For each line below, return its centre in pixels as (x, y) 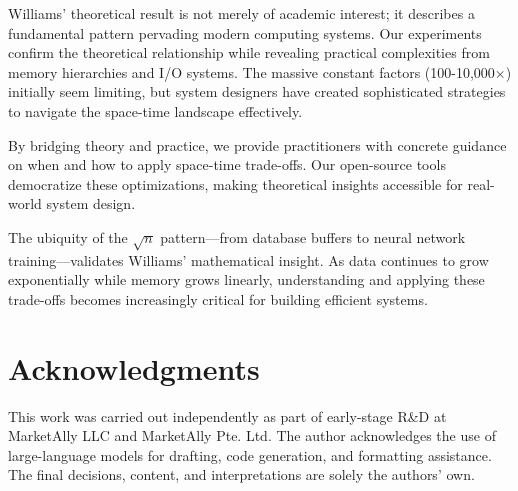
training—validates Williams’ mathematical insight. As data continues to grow (248, 259)
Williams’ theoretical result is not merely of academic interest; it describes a (241, 13)
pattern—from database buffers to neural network (313, 236)
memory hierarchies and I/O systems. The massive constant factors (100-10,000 (251, 71)
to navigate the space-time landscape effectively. (155, 110)
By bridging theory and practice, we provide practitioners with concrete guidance (257, 144)
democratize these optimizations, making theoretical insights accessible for (235, 183)
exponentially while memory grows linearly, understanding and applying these (246, 279)
